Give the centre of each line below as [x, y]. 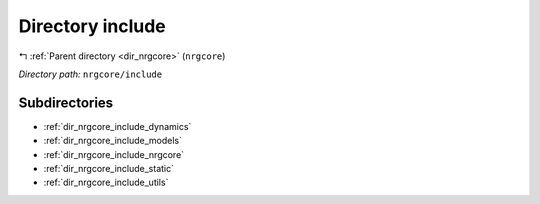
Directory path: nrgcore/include [90, 74]
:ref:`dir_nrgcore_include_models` [113, 141]
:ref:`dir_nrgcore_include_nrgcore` [114, 154]
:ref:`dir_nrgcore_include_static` [109, 169]
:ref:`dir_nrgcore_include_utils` [106, 182]
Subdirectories [66, 102]
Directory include [92, 26]
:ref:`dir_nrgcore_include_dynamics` [117, 126]
